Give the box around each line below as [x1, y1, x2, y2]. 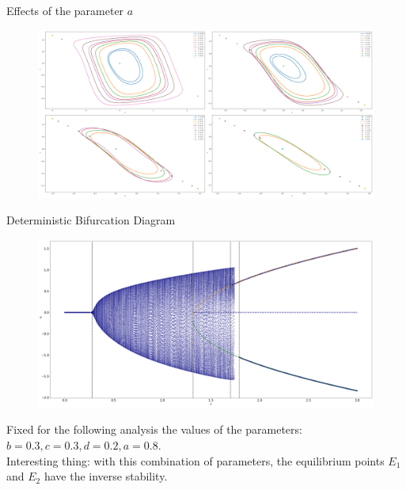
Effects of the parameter [6, 2, 124, 18]
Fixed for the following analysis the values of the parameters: [6, 421, 302, 438]
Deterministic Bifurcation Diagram [6, 212, 176, 228]
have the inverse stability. [44, 468, 168, 484]
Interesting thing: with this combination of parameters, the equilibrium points [6, 452, 385, 469]
